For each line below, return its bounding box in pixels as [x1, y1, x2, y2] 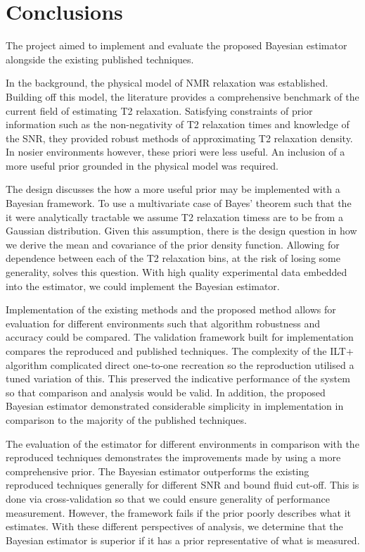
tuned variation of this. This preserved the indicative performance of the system [6, 371, 350, 386]
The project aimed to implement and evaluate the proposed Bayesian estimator [6, 38, 347, 53]
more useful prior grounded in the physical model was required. [6, 158, 278, 172]
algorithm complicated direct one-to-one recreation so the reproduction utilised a [6, 357, 354, 372]
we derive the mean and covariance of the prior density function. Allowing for [6, 237, 340, 251]
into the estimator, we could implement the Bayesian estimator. [6, 278, 280, 293]
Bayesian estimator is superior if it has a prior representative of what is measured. [6, 532, 360, 547]
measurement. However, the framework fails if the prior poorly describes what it [6, 505, 351, 520]
